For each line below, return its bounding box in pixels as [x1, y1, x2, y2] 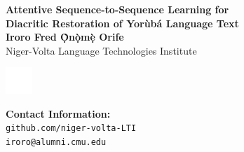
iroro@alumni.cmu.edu [6, 137, 107, 147]
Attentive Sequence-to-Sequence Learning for [6, 2, 229, 16]
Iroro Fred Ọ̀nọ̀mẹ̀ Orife [6, 29, 124, 44]
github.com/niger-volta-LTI [6, 123, 137, 134]
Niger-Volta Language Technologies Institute [6, 43, 197, 57]
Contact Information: [6, 106, 111, 120]
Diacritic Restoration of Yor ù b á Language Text [6, 15, 239, 30]
